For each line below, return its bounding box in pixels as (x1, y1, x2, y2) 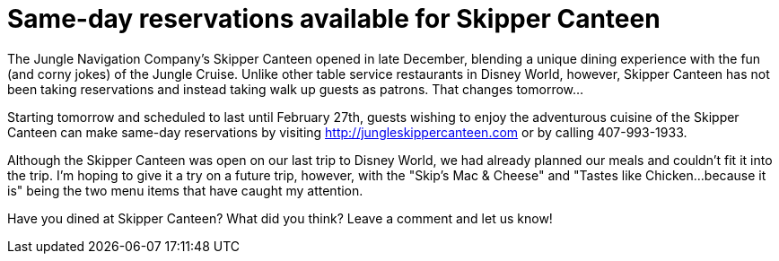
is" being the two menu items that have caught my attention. (7, 182, 363, 198)
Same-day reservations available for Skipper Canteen (7, 4, 661, 34)
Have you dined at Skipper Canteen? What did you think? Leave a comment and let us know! (7, 210, 553, 226)
